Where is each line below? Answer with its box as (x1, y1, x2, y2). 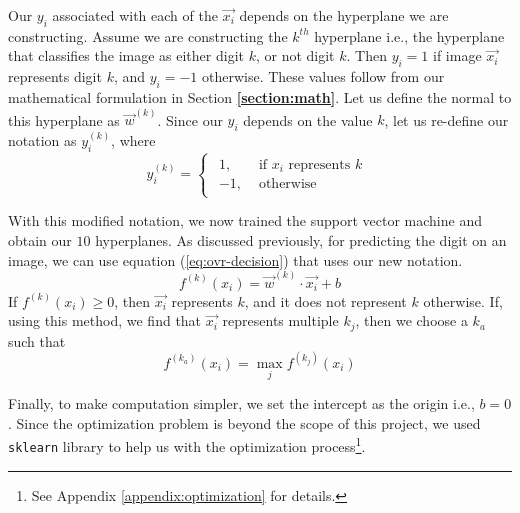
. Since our (157, 109, 223, 130)
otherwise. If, (423, 290, 503, 311)
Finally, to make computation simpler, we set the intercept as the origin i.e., (8, 393, 475, 414)
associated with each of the (52, 5, 218, 25)
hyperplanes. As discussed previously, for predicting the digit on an (95, 229, 507, 250)
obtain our (8, 229, 72, 250)
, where (111, 130, 156, 151)
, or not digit (255, 45, 335, 66)
